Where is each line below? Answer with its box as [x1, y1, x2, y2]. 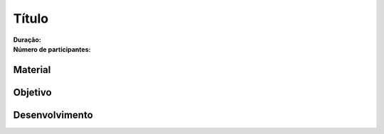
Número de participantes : [13, 45, 91, 53]
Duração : [13, 35, 42, 44]
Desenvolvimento [13, 108, 94, 121]
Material [13, 64, 51, 76]
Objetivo [13, 86, 53, 99]
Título [13, 11, 49, 26]
